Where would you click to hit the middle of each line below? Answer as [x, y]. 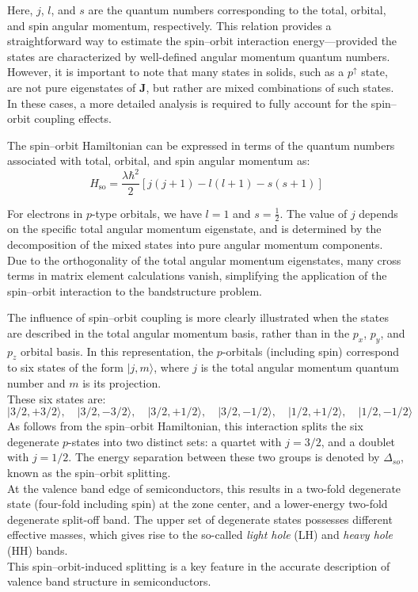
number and [36, 383]
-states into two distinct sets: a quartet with [175, 441]
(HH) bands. [38, 550]
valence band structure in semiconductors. [109, 581]
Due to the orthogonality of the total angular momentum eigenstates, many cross [204, 260]
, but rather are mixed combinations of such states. [270, 87]
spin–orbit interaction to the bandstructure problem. [135, 290]
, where [171, 367]
